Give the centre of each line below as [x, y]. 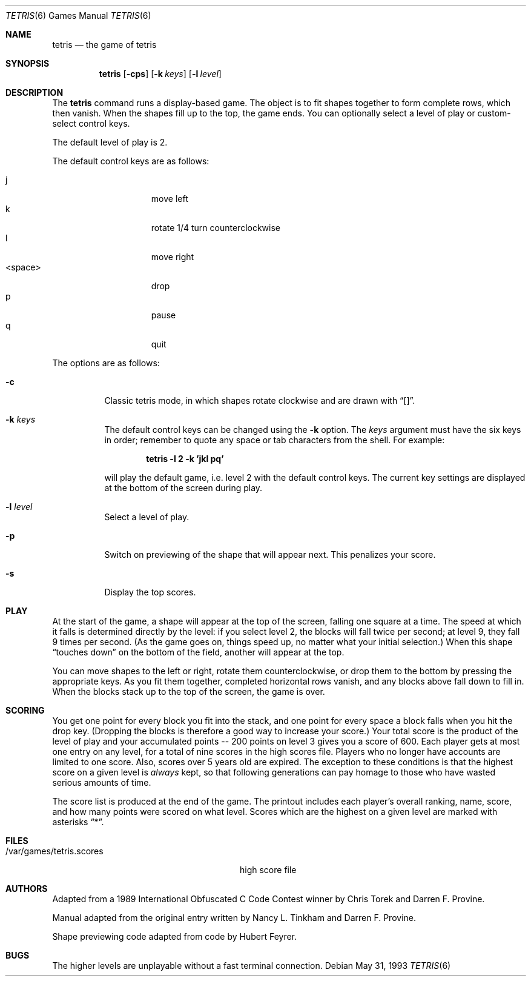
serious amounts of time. [102, 782]
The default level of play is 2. [110, 142]
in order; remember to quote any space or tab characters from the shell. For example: [275, 440]
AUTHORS [27, 889]
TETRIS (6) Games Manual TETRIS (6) [78, 15]
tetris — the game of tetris [104, 45]
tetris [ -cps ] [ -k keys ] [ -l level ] [160, 74]
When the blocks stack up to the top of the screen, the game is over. [189, 691]
